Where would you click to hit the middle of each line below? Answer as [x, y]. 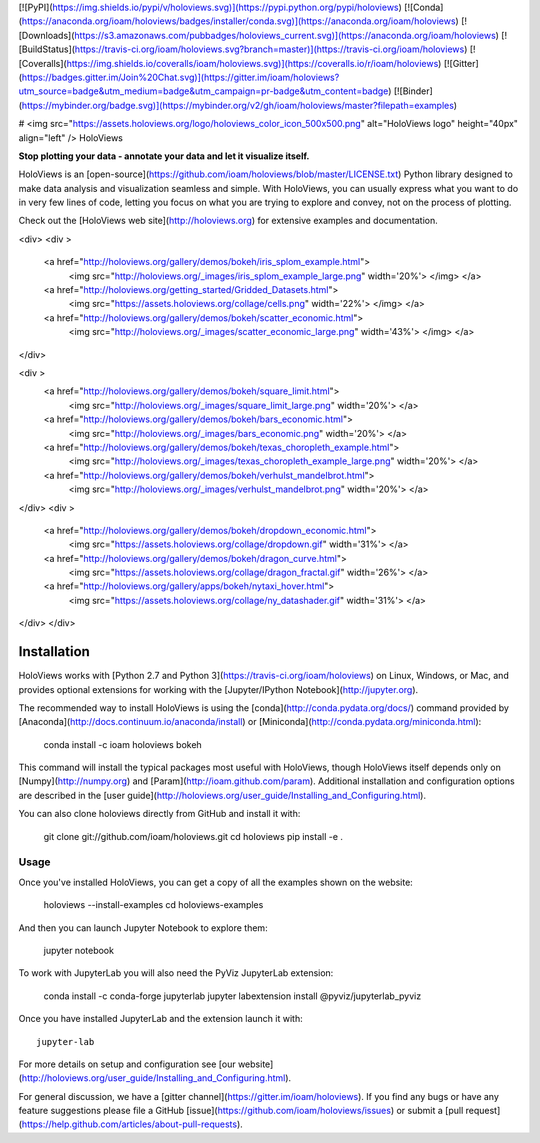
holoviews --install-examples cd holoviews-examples [153, 905]
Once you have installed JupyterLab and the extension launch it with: [161, 1019]
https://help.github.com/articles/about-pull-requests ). [132, 1124]
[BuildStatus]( [46, 49]
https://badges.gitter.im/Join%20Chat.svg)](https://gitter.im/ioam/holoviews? [180, 77]
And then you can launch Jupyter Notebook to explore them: [143, 927]
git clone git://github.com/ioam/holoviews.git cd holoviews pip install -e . [193, 836]
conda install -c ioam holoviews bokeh [122, 744]
